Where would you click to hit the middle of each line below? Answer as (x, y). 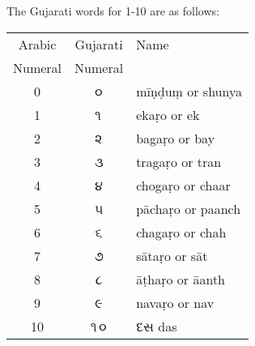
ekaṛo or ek (168, 114)
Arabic (37, 44)
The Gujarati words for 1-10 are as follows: (113, 11)
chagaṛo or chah (181, 232)
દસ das (157, 326)
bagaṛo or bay (176, 138)
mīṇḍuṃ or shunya (189, 91)
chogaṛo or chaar (183, 185)
